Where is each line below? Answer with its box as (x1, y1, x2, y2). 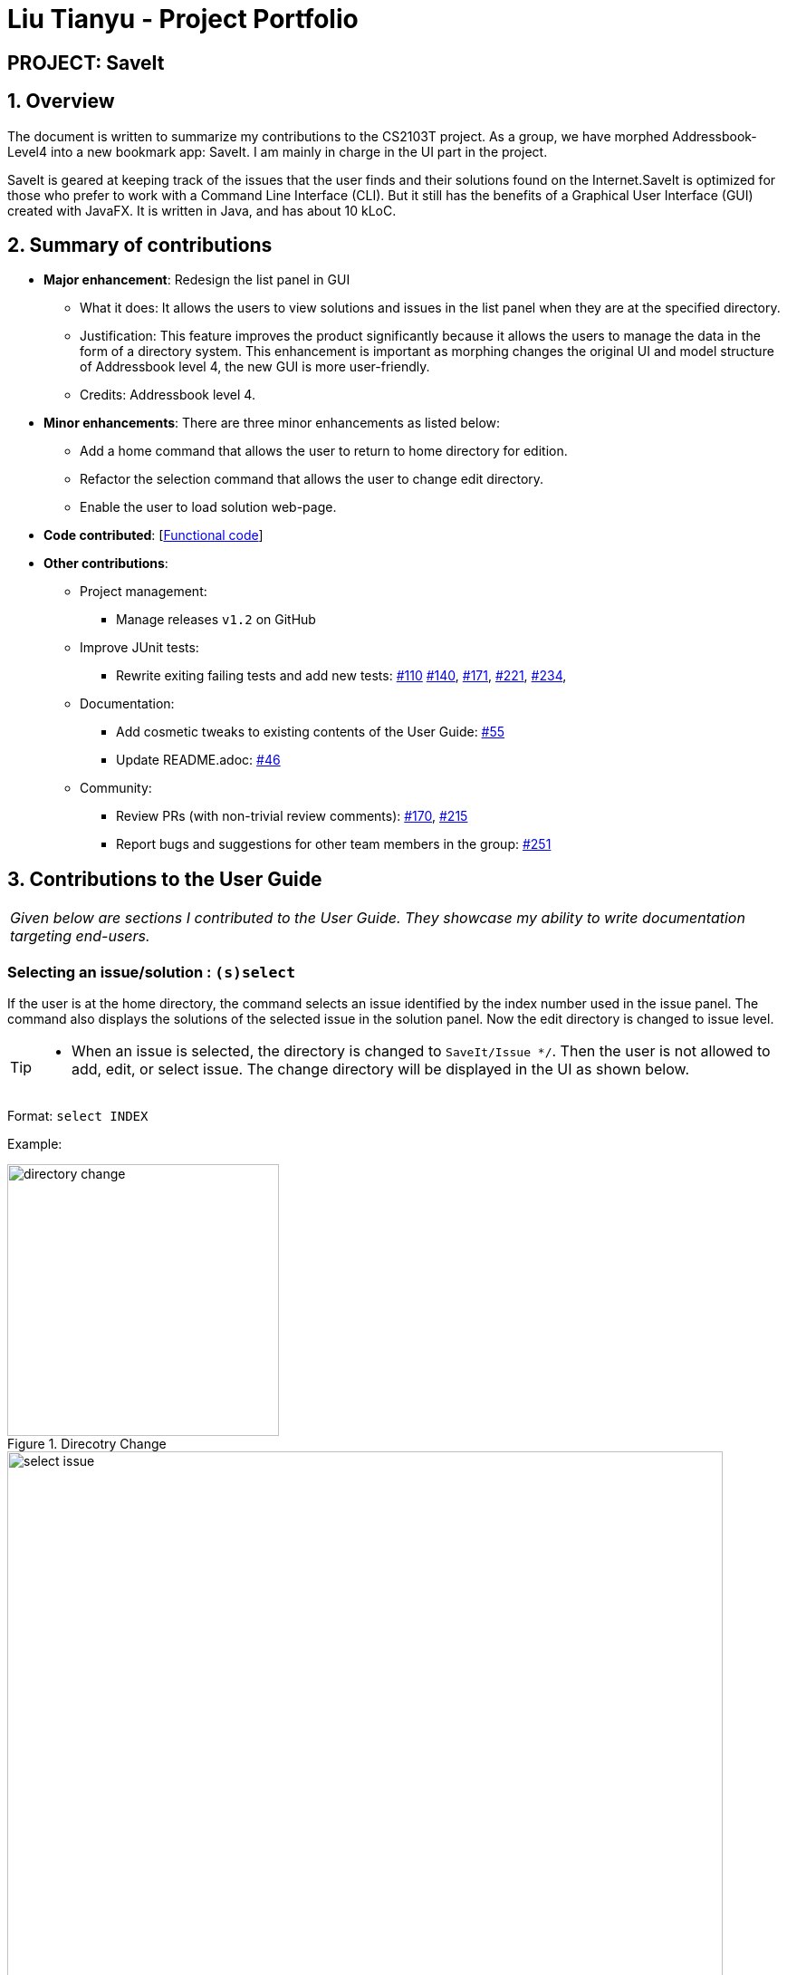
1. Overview (7, 90, 115, 113)
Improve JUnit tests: (80, 640, 199, 656)
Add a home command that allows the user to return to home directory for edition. (80, 443, 568, 459)
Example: (7, 1136, 62, 1152)
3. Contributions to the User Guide (7, 867, 322, 891)
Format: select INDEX (7, 1108, 149, 1124)
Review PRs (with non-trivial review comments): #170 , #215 (116, 808, 468, 824)
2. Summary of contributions (7, 234, 273, 257)
